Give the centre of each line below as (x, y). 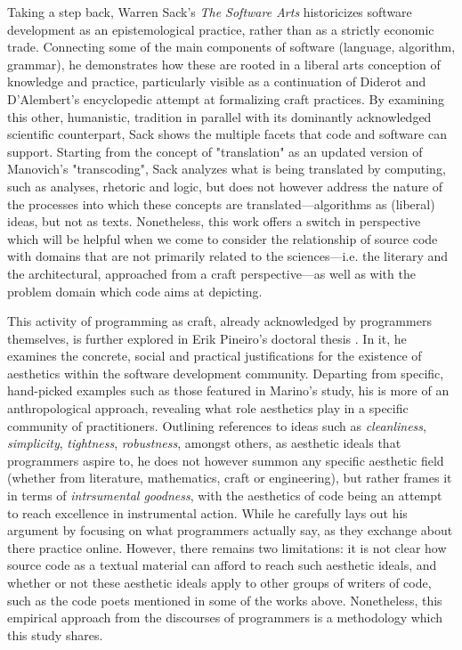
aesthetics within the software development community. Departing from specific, (226, 373)
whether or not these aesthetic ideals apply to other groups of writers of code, (219, 582)
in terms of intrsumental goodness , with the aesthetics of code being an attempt (225, 496)
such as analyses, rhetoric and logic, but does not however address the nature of (225, 186)
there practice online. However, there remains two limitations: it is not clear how (227, 547)
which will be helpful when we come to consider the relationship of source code (223, 238)
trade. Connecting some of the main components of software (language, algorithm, (231, 47)
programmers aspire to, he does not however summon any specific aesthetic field (226, 460)
